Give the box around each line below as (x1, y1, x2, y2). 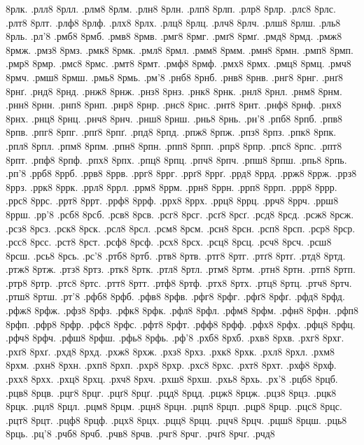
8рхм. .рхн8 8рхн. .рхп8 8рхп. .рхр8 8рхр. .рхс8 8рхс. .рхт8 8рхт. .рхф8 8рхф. (6, 358, 337, 372)
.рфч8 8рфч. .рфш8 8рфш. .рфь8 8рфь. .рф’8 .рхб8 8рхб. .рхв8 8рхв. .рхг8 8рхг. (6, 330, 344, 345)
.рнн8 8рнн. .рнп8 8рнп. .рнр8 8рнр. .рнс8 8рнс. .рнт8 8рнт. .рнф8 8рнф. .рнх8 (6, 97, 342, 112)
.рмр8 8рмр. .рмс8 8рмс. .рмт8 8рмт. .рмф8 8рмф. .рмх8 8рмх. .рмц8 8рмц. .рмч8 (6, 56, 351, 71)
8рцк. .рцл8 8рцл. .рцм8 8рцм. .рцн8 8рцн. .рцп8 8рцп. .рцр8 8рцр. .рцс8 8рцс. (6, 399, 342, 414)
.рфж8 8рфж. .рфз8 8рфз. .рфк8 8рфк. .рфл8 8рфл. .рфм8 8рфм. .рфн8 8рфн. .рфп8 (6, 303, 358, 318)
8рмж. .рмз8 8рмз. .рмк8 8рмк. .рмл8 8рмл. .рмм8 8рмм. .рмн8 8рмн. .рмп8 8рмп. (6, 42, 353, 57)
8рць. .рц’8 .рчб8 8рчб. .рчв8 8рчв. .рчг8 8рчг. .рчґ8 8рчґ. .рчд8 (6, 426, 275, 441)
